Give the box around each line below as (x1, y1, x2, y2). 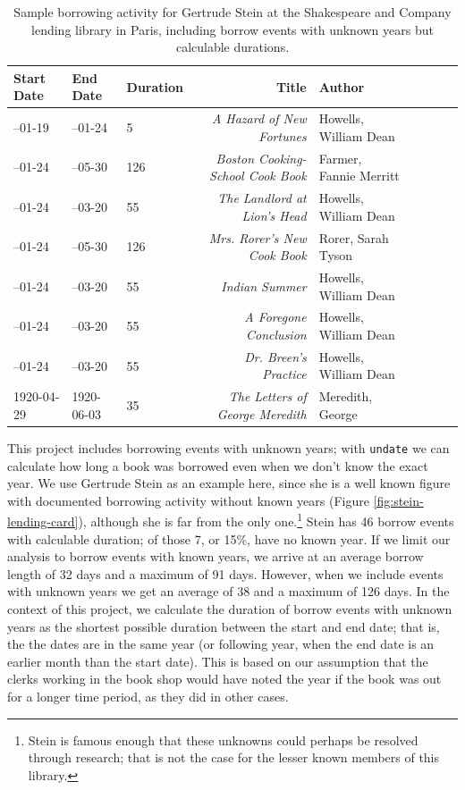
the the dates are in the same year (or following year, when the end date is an (7, 635, 435, 653)
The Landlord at (217, 189, 307, 207)
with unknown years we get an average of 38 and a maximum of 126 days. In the (7, 582, 450, 601)
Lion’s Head (241, 206, 307, 224)
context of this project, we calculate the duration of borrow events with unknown (7, 600, 452, 618)
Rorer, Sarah (318, 228, 389, 247)
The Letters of (228, 387, 307, 406)
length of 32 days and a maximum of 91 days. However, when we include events (7, 564, 444, 583)
